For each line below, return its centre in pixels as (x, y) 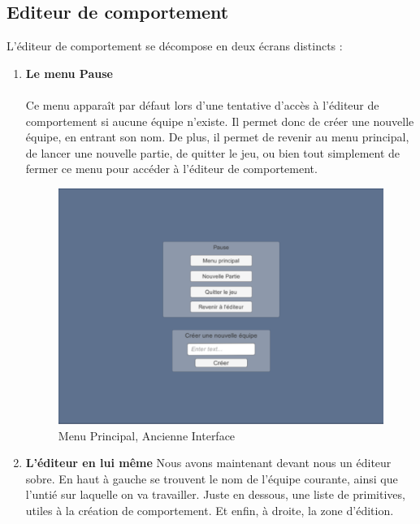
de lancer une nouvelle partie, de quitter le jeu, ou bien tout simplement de (213, 152)
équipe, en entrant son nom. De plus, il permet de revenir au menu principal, (217, 137)
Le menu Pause (69, 73)
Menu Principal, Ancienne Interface (147, 435)
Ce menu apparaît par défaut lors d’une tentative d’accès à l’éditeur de (202, 104)
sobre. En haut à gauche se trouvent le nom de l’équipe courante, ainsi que (212, 478)
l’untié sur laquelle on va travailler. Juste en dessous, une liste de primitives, (215, 494)
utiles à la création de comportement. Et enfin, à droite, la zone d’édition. (210, 510)
